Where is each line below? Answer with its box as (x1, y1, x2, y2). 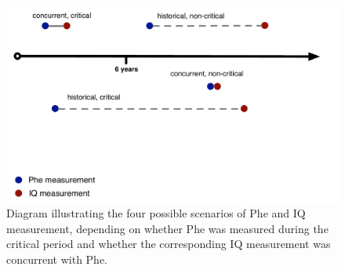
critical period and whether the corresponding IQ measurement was (6, 235, 331, 252)
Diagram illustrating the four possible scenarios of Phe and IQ (6, 205, 306, 221)
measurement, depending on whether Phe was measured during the (6, 220, 329, 236)
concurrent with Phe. (6, 251, 108, 268)
